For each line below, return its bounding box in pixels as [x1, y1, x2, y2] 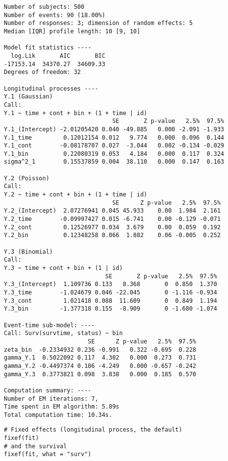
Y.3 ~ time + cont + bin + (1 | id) [4, 265, 123, 271]
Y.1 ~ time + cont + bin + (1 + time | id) [4, 109, 147, 117]
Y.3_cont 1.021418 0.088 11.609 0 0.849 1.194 [4, 297, 217, 304]
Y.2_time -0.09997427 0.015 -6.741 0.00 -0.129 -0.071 [4, 216, 221, 223]
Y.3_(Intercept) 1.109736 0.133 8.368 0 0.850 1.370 [4, 281, 217, 288]
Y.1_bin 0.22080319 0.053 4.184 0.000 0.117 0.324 [4, 150, 225, 157]
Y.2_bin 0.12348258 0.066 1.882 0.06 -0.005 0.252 [4, 232, 221, 239]
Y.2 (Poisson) [4, 174, 50, 182]
